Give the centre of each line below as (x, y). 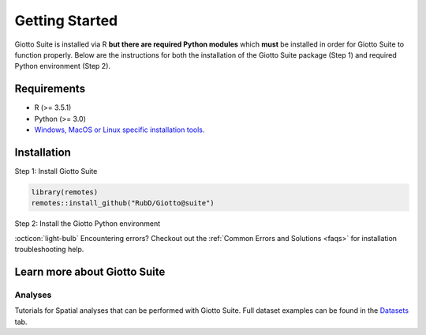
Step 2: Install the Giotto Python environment (88, 224)
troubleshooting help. (49, 250)
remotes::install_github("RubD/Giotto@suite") (123, 203)
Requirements (50, 89)
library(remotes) (65, 192)
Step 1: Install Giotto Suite (56, 171)
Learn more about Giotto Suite (90, 271)
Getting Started (66, 21)
